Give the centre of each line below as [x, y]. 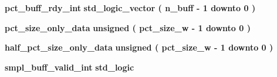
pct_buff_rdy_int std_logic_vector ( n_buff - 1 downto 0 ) [130, 8]
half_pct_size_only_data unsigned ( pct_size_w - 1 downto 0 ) [139, 47]
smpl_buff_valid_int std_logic [70, 67]
